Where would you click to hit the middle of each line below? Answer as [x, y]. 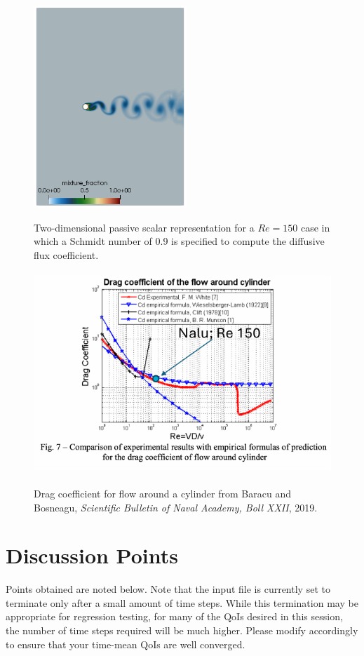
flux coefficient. [66, 254]
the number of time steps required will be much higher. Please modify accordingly [182, 630]
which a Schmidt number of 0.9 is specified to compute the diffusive [179, 241]
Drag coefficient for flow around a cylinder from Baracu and [162, 493]
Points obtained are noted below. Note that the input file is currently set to [168, 589]
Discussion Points [92, 555]
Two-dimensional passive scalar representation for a [144, 227]
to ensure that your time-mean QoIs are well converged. [126, 644]
